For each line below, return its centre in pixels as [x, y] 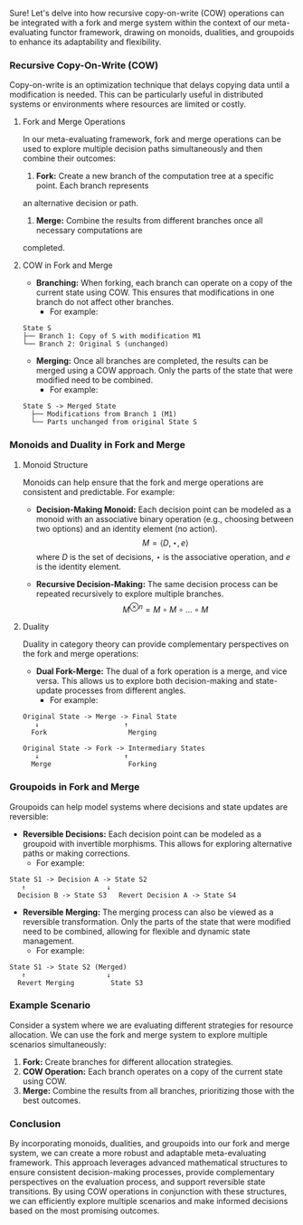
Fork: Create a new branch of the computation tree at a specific [155, 176]
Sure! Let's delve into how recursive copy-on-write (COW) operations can [147, 13]
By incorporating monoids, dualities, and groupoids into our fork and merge [150, 1144]
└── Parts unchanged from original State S [114, 423]
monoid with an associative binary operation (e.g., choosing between [165, 518]
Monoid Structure [55, 464]
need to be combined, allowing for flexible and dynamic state [136, 931]
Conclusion [35, 1124]
